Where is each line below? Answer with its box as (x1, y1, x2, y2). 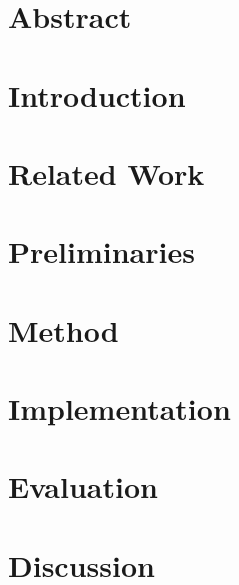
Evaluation (8, 466, 158, 507)
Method (8, 309, 119, 350)
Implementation (8, 388, 231, 429)
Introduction (8, 74, 186, 115)
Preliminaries (8, 231, 195, 272)
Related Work (8, 152, 205, 193)
